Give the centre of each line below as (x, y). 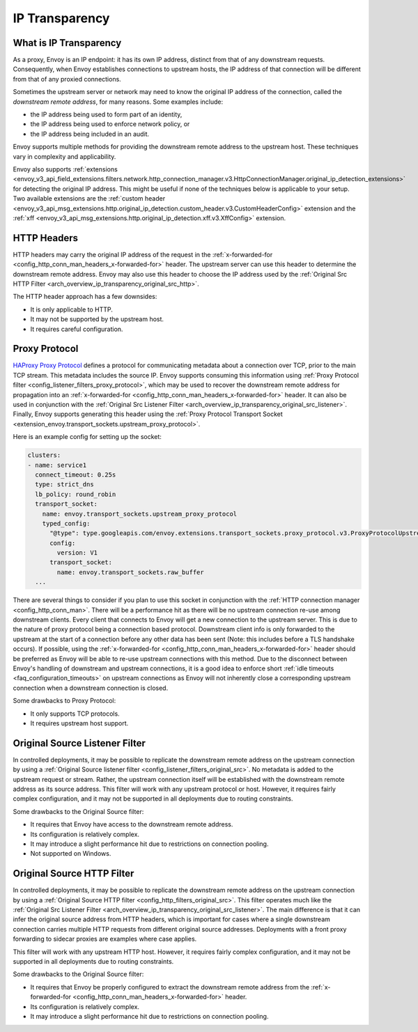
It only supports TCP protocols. (75, 714)
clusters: (44, 455)
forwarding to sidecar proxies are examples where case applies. (105, 939)
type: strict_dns (64, 485)
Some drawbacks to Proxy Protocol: (64, 701)
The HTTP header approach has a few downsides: (85, 297)
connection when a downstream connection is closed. (91, 688)
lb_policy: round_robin (76, 494)
